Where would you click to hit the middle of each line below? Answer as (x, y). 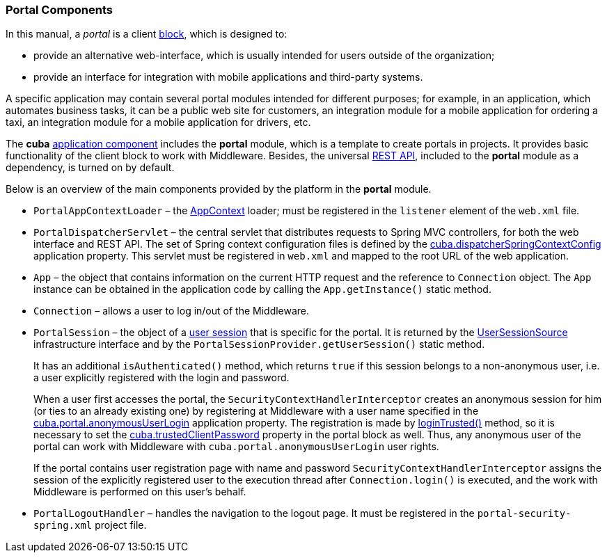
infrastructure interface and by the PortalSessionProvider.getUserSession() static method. (259, 344)
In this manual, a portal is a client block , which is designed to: (147, 34)
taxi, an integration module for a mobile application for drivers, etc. (158, 122)
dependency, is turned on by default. (90, 168)
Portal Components (59, 10)
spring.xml (63, 526)
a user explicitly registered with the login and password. (161, 378)
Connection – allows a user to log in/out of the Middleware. (172, 311)
